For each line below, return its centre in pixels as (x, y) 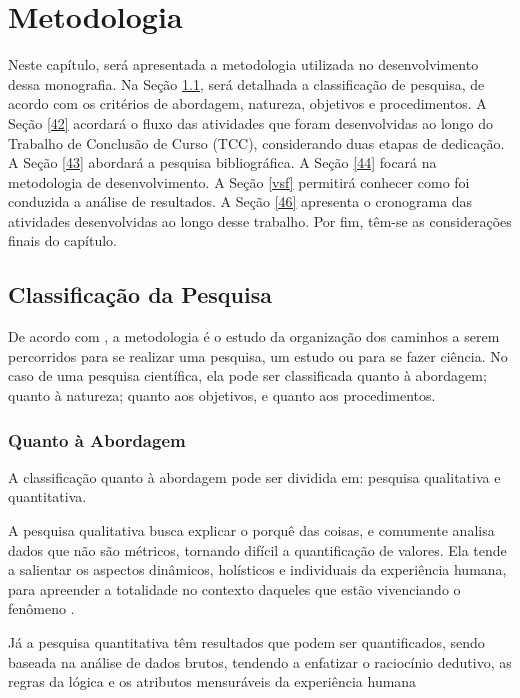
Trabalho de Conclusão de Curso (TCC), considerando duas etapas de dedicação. (256, 142)
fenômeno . (41, 608)
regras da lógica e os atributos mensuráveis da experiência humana (212, 681)
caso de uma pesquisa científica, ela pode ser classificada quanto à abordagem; (247, 375)
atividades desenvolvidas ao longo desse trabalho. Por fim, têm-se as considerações (260, 220)
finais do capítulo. (62, 240)
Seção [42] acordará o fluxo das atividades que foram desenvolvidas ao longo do (251, 122)
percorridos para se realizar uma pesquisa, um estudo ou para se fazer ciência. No (258, 355)
